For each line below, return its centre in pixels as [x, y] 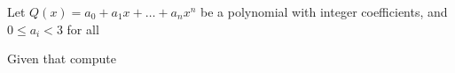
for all [83, 29]
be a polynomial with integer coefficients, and [324, 11]
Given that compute [62, 58]
